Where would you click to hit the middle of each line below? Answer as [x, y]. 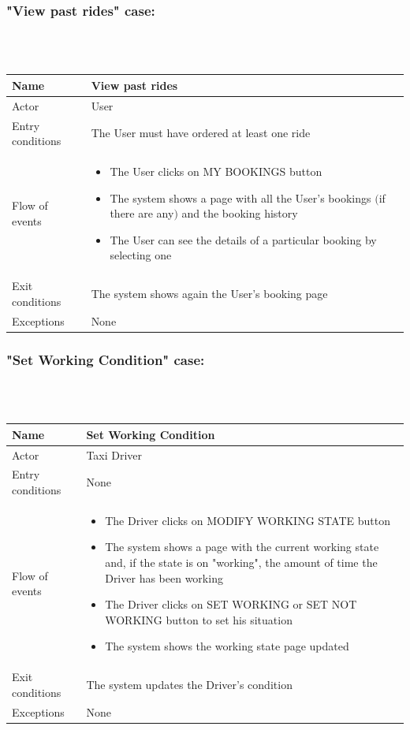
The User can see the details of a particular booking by [243, 239]
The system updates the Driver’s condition [189, 685]
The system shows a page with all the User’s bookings [240, 197]
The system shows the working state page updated [227, 646]
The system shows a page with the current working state [242, 547]
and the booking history [240, 213]
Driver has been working [164, 577]
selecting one [141, 255]
